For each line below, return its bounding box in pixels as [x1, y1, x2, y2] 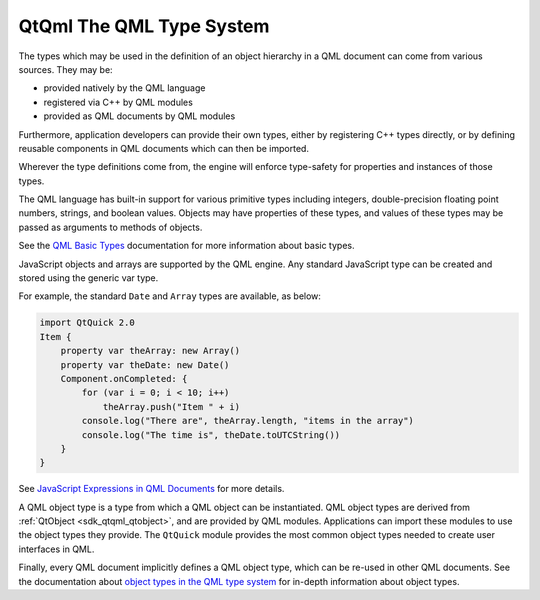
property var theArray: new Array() [60, 345, 240, 357]
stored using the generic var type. [18, 272, 159, 284]
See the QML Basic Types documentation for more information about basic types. [18, 240, 355, 252]
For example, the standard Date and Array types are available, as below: [18, 290, 322, 302]
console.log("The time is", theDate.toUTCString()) [81, 429, 341, 440]
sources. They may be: [18, 63, 114, 75]
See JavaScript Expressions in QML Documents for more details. [18, 483, 285, 495]
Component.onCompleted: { [60, 373, 188, 384]
